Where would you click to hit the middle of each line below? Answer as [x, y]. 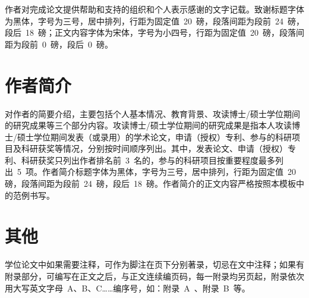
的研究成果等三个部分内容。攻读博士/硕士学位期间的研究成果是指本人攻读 [148, 125]
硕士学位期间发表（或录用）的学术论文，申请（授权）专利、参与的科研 [154, 137]
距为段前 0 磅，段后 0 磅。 [59, 44]
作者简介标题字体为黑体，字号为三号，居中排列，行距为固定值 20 [169, 172]
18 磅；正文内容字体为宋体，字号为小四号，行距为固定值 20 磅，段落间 [165, 32]
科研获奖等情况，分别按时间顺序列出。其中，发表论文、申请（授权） [154, 148]
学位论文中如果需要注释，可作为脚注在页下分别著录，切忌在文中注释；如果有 [154, 264]
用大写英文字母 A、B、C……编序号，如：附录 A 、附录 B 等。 [127, 288]
